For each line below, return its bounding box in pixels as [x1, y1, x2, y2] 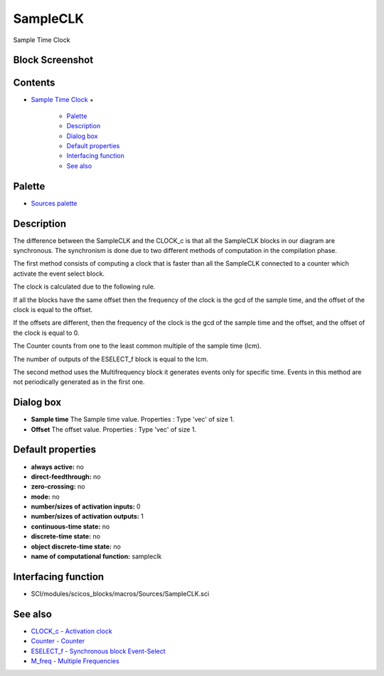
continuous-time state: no [31, 522, 110, 531]
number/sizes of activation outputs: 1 [31, 512, 144, 521]
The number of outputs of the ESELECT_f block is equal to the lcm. [13, 355, 209, 363]
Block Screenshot [13, 54, 94, 66]
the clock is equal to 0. [13, 328, 80, 337]
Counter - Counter [31, 637, 85, 645]
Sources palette [31, 199, 78, 207]
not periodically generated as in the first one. [13, 378, 145, 386]
